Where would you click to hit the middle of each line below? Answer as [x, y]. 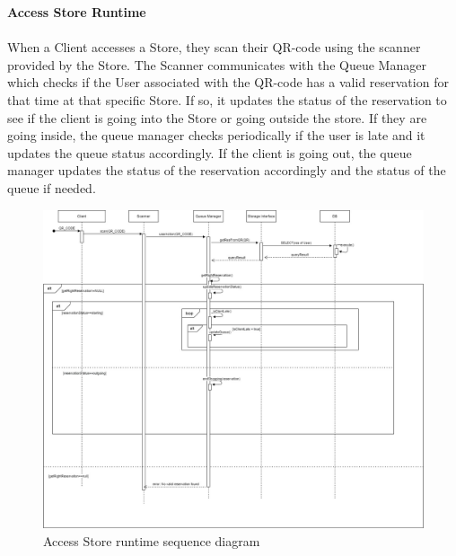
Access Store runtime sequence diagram [152, 540]
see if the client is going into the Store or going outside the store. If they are [217, 117]
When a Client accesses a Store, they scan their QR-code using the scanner [214, 47]
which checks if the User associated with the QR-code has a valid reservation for [228, 82]
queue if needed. [52, 187]
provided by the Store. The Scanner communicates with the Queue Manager [217, 64]
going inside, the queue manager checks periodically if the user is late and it [216, 135]
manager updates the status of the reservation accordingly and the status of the [227, 170]
